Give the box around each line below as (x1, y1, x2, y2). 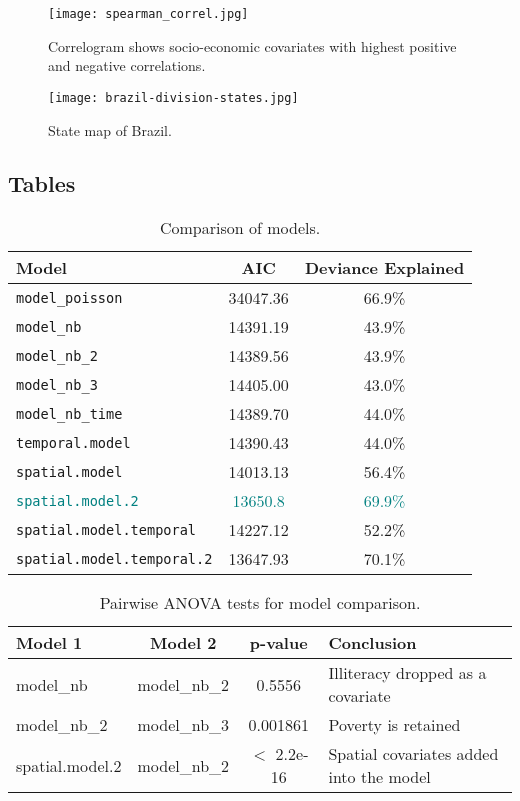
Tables (8, 168, 76, 199)
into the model (328, 765, 431, 789)
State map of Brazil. (48, 119, 172, 140)
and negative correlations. (48, 55, 206, 76)
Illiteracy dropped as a (328, 661, 487, 685)
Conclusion (328, 631, 417, 655)
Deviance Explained (304, 256, 465, 280)
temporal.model (16, 434, 131, 451)
